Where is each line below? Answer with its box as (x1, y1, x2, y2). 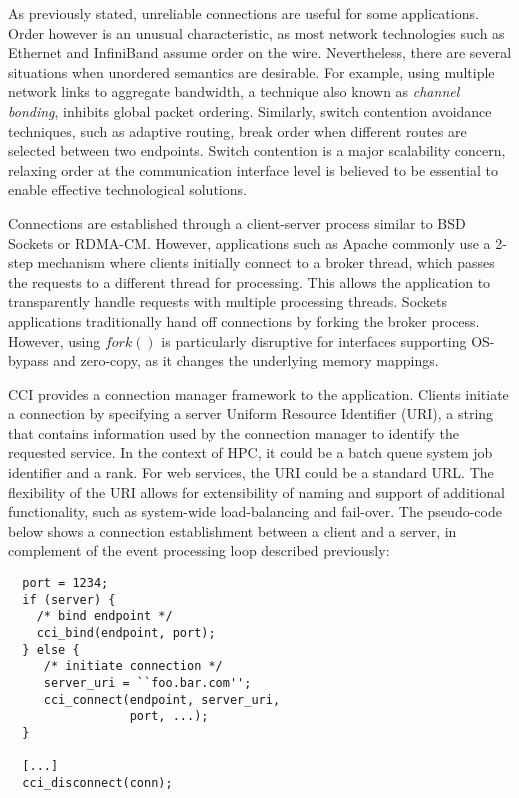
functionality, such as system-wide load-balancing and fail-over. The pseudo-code (8, 501, 502, 522)
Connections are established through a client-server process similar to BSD (8, 212, 466, 233)
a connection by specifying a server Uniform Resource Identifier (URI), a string (8, 403, 494, 424)
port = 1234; (22, 576, 109, 591)
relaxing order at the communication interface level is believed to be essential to (8, 159, 498, 180)
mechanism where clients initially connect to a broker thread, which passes (37, 252, 495, 273)
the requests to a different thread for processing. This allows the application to (8, 271, 491, 292)
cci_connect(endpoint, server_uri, (43, 692, 281, 707)
